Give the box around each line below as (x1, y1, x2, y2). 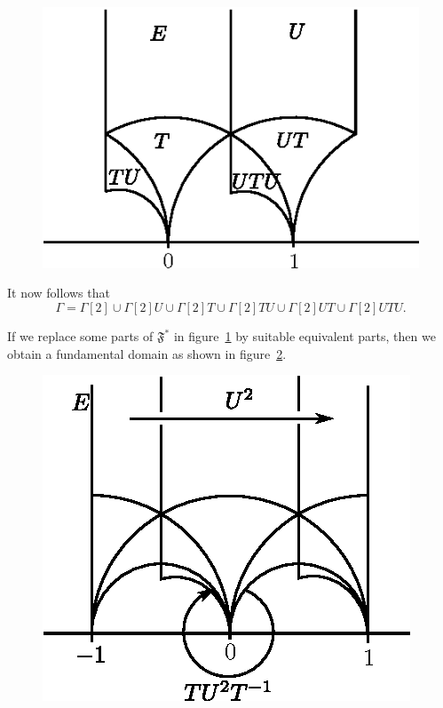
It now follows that (7, 283, 110, 302)
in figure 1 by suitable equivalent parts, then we (173, 327, 436, 345)
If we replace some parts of (7, 327, 154, 345)
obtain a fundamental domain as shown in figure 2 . (7, 344, 287, 362)
